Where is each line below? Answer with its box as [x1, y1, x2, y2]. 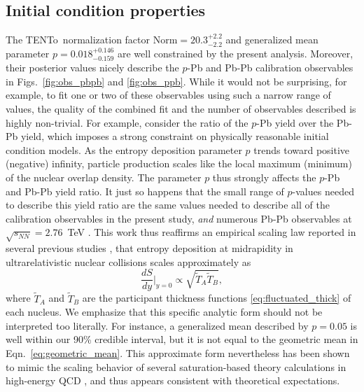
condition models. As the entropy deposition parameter [6, 142, 242, 157]
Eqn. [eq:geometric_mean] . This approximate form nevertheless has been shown [6, 345, 350, 360]
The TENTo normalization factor [6, 32, 150, 47]
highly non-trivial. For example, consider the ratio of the [6, 115, 248, 129]
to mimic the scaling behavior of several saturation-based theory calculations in [6, 359, 346, 374]
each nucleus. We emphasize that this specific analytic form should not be [6, 304, 323, 319]
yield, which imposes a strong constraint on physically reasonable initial [20, 129, 329, 143]
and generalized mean [225, 32, 318, 47]
